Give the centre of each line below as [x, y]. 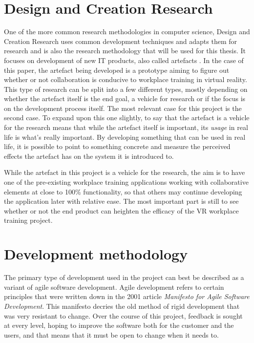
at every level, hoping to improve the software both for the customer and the [119, 325]
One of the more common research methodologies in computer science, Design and [127, 32]
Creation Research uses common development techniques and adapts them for [121, 41]
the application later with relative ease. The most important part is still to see [121, 201]
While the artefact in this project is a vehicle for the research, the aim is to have [125, 172]
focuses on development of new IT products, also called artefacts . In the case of [124, 60]
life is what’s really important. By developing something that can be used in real [125, 137]
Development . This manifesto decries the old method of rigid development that [122, 306]
